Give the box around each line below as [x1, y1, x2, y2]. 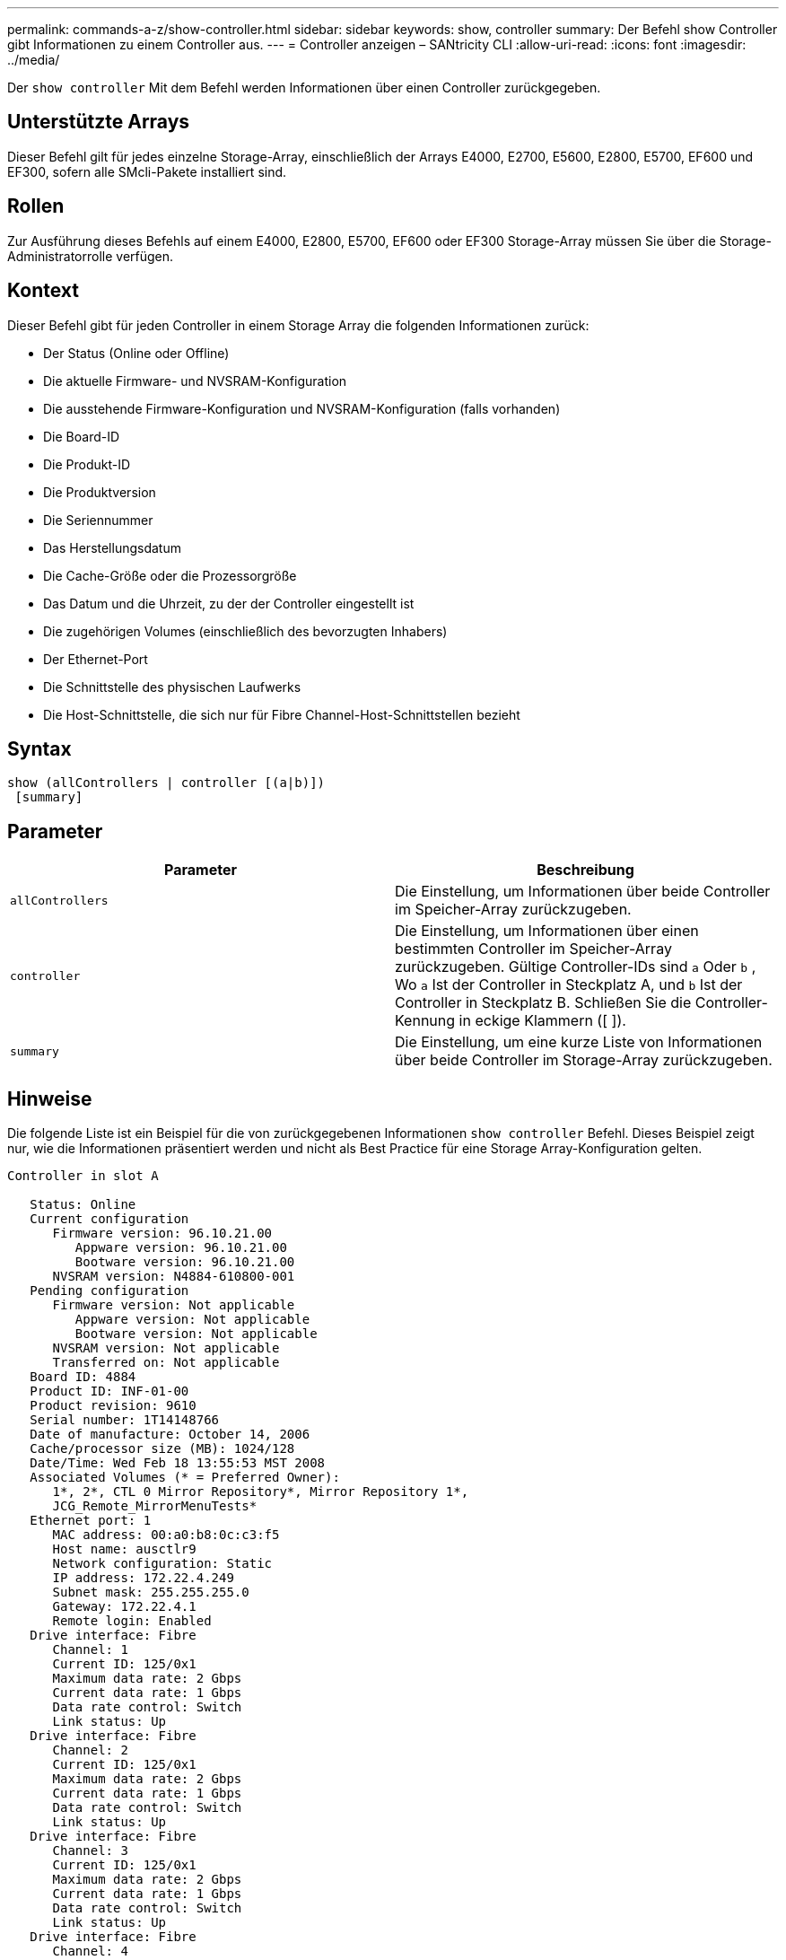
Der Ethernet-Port [43, 651, 148, 667]
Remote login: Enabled [52, 1614, 212, 1629]
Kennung [395, 1011, 456, 1030]
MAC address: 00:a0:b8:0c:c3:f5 [52, 1527, 280, 1543]
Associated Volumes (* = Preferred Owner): [30, 1470, 340, 1485]
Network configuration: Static [52, 1556, 273, 1571]
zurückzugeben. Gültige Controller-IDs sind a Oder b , [395, 958, 756, 976]
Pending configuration [30, 1283, 189, 1299]
